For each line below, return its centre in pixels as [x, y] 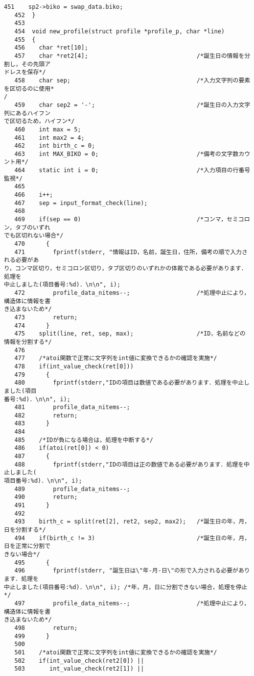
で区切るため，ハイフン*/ [39, 121]
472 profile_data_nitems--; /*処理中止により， [132, 293]
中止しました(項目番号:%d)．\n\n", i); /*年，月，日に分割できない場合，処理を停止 [126, 587]
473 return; [46, 317]
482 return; [46, 415]
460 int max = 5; [48, 129]
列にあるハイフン [27, 113]
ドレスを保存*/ [25, 72]
